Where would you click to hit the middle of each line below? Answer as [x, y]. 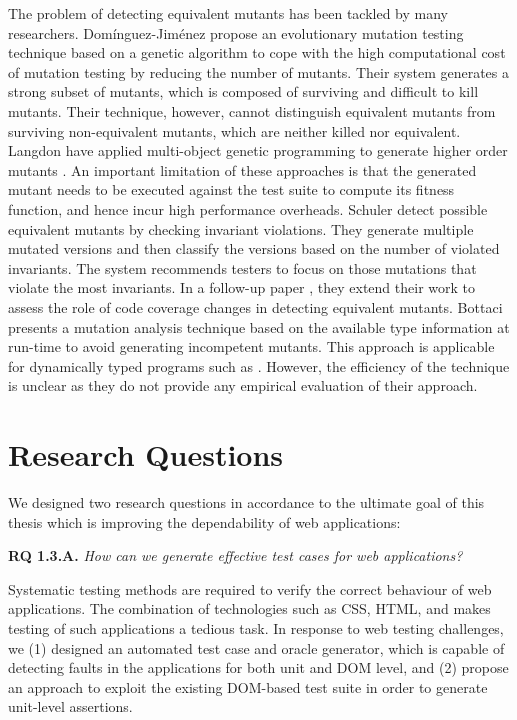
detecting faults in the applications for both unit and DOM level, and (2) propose [258, 667]
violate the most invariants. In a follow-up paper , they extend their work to [241, 287]
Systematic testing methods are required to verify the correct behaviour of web [250, 588]
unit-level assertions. [70, 706]
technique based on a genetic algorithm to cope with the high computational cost [257, 52]
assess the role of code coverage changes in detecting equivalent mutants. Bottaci [255, 306]
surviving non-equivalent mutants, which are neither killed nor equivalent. [234, 130]
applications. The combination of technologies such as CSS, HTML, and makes [249, 608]
